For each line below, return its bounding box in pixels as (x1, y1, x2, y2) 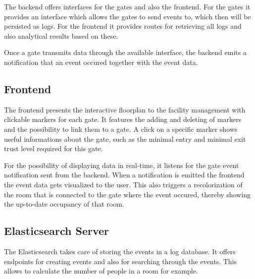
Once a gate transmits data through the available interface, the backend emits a (4, 47, 247, 57)
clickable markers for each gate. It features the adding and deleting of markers (4, 114, 242, 124)
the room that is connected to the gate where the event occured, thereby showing (4, 189, 251, 199)
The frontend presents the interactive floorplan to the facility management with (4, 104, 246, 114)
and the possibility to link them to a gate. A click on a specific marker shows (4, 123, 238, 134)
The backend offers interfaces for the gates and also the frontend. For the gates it (4, 1, 251, 11)
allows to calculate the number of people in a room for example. (4, 266, 198, 276)
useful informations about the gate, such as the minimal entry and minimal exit (4, 133, 246, 144)
